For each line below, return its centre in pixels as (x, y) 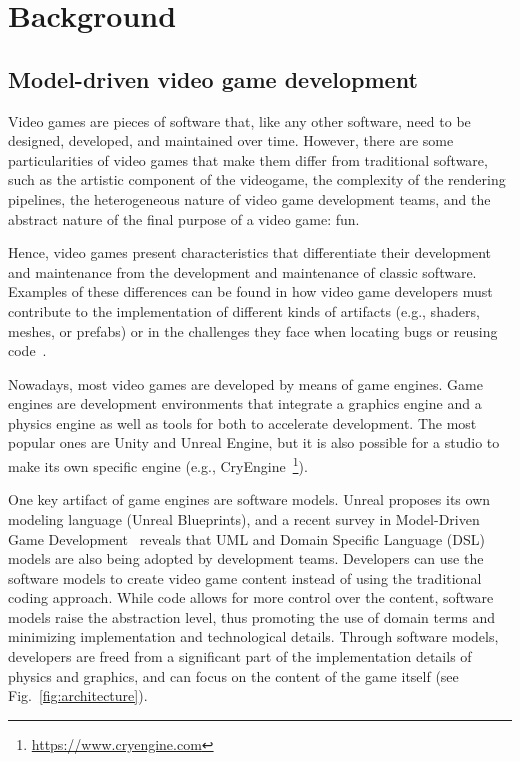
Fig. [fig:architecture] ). (78, 695)
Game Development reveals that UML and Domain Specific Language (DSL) (246, 538)
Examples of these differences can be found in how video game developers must (250, 291)
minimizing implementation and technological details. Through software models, (253, 636)
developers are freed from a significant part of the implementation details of (240, 656)
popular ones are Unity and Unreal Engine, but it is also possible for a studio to (254, 442)
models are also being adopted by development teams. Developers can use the (246, 558)
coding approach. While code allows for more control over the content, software (251, 597)
